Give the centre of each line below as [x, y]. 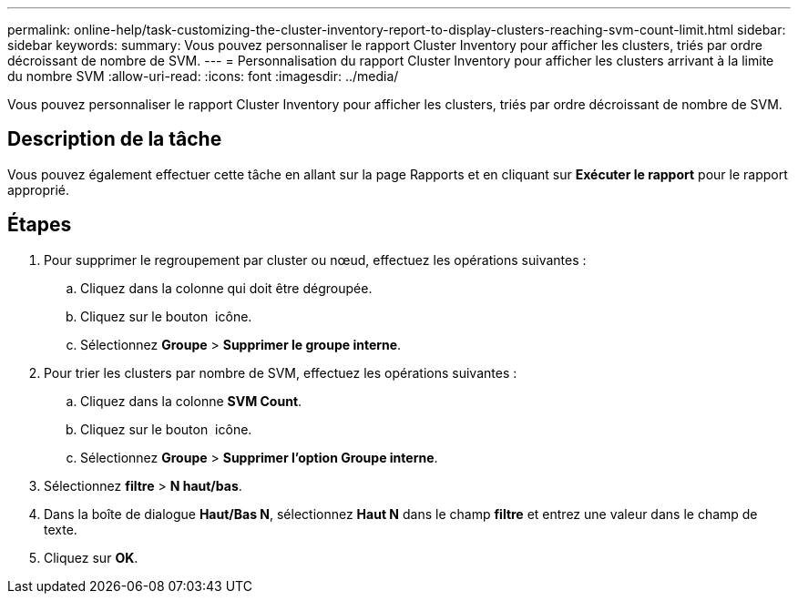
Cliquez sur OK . [91, 557]
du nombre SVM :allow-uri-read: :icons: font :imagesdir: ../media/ [203, 76]
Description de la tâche [115, 139]
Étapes [40, 225]
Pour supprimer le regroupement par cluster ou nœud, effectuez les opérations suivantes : [315, 260]
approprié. [39, 189]
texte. [61, 529]
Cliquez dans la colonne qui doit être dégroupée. [226, 288]
